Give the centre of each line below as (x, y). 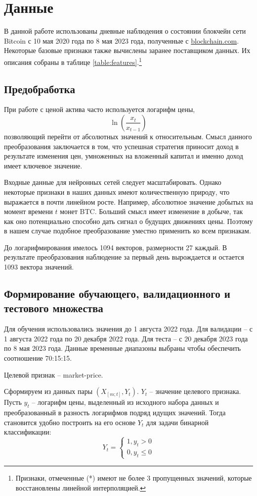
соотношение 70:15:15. (38, 358)
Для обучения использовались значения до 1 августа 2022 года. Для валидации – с (128, 329)
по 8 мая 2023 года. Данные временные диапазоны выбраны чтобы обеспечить (123, 348)
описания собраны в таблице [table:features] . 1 (73, 61)
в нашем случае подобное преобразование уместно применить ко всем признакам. (128, 231)
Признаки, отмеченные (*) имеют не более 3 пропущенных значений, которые (134, 477)
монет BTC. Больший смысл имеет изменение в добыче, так (151, 211)
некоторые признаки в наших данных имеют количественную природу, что (117, 192)
